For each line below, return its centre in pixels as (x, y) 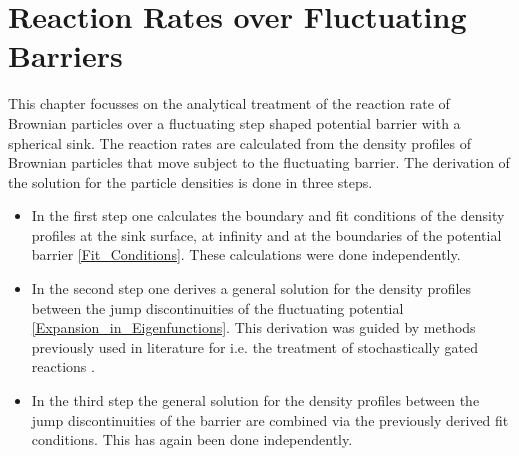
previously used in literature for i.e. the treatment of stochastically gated (254, 346)
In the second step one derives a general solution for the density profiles (251, 288)
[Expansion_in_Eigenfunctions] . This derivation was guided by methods (253, 327)
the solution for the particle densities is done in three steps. (190, 181)
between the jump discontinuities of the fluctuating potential (217, 307)
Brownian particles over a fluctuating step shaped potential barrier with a (234, 122)
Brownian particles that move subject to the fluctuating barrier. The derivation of (259, 162)
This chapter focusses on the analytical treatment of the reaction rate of (229, 103)
